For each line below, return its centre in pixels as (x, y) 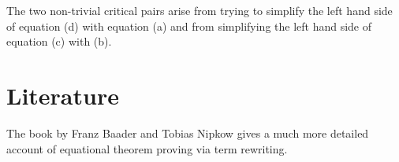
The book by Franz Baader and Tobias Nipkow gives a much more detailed (188, 133)
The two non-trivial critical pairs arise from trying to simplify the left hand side (199, 10)
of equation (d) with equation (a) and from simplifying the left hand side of (189, 26)
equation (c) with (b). (59, 41)
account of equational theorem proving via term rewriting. (147, 148)
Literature (63, 95)
